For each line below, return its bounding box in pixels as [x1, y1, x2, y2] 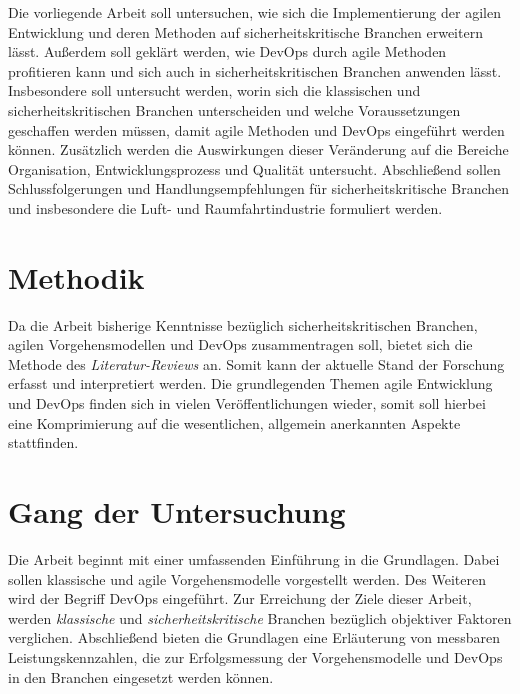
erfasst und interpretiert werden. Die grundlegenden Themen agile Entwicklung [8, 373, 493, 394]
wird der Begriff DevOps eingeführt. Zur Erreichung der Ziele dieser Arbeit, [8, 588, 472, 609]
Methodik [8, 256, 145, 297]
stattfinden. [8, 432, 79, 453]
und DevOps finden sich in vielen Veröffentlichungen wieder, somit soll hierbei [8, 393, 486, 414]
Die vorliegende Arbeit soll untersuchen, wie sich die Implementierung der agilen [8, 2, 501, 22]
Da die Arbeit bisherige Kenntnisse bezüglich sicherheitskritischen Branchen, [8, 314, 478, 335]
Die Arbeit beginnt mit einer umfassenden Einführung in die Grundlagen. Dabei [8, 548, 500, 569]
